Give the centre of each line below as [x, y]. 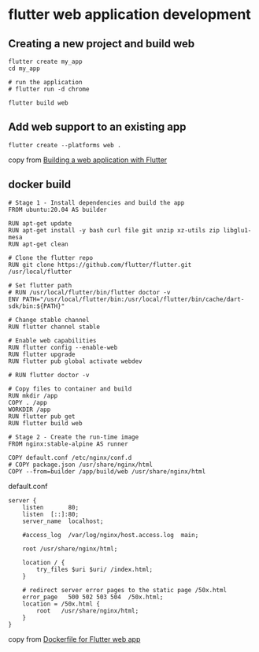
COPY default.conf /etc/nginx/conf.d [70, 458]
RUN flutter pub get [42, 416]
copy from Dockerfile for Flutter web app [74, 639]
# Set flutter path [40, 285]
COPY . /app [28, 402]
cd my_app [24, 69]
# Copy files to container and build [70, 389]
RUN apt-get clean [38, 244]
